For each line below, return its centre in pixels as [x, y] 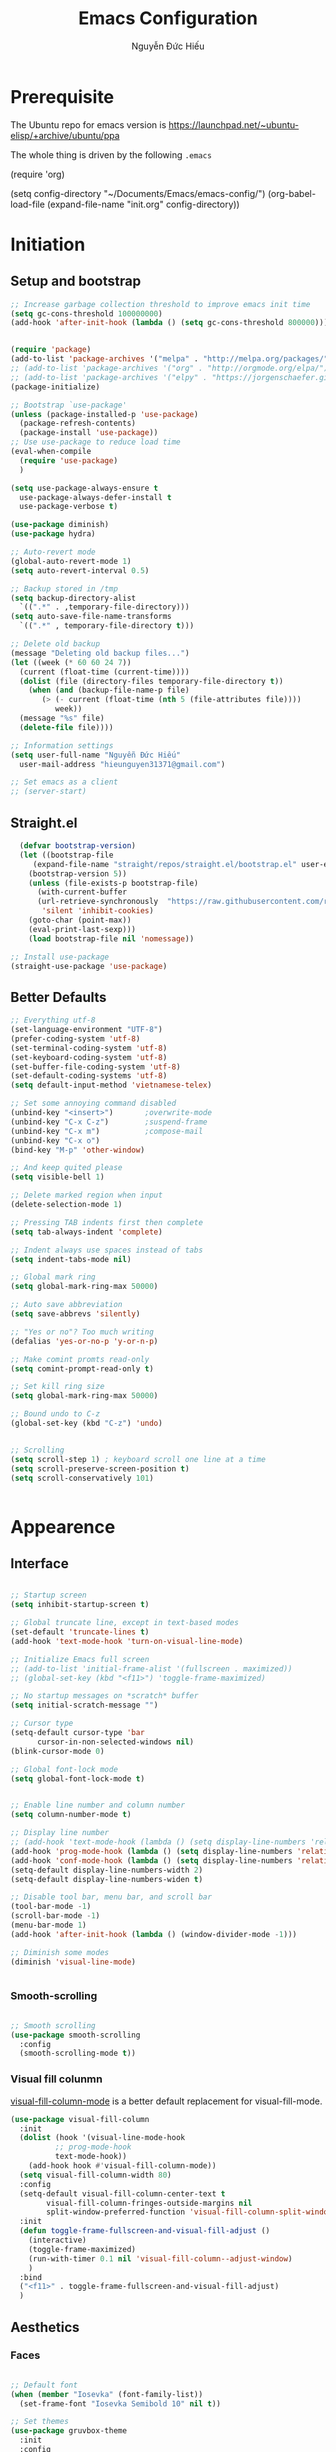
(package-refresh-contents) [78, 423]
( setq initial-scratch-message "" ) [84, 1705]
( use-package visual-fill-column [80, 2119]
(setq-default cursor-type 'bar [77, 1733]
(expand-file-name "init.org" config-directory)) [143, 204]
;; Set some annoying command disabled [93, 1103]
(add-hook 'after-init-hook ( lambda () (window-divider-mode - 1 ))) [154, 1934]
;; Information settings [62, 745]
